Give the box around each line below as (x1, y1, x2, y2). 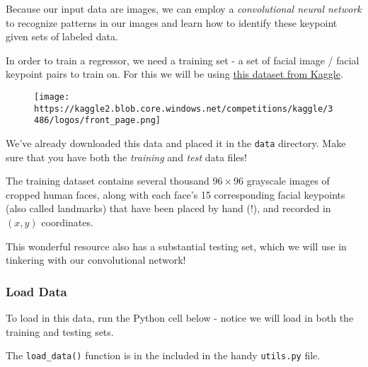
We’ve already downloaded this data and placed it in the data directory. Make (6, 135, 346, 150)
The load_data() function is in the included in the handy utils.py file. (6, 348, 321, 363)
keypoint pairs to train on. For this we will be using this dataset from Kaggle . (6, 66, 343, 81)
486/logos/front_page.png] (34, 115, 161, 126)
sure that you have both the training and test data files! (6, 149, 247, 164)
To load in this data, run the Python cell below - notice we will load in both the (6, 310, 354, 325)
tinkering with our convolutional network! (6, 252, 186, 267)
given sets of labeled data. (6, 29, 118, 44)
